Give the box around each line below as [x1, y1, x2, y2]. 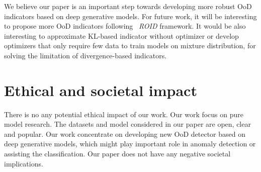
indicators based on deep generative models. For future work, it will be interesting [4, 11, 257, 21]
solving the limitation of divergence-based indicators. [4, 50, 167, 60]
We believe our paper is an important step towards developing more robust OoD [4, 1, 252, 11]
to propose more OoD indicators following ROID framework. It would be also [4, 21, 246, 31]
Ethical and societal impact [4, 79, 197, 100]
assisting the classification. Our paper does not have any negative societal [4, 148, 231, 159]
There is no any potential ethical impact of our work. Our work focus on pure [4, 109, 244, 119]
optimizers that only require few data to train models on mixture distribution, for [4, 40, 256, 51]
